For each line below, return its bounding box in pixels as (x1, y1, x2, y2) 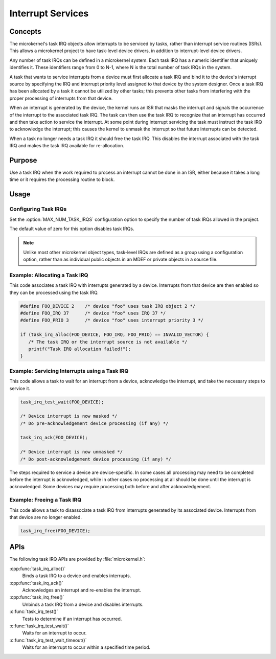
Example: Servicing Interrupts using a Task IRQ (9, 367, 129, 374)
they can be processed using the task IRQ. (9, 289, 99, 296)
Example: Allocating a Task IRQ (9, 271, 89, 279)
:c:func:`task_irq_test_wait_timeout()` (9, 637, 87, 643)
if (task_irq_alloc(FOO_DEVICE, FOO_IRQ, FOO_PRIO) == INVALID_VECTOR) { (20, 332, 209, 337)
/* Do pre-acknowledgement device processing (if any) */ (20, 420, 169, 426)
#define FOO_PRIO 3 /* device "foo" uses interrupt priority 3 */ (20, 317, 204, 323)
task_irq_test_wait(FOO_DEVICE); (20, 399, 104, 405)
